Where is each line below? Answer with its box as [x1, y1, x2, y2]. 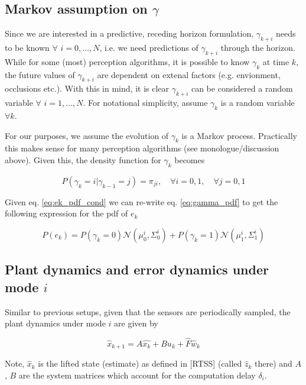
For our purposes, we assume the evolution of [5, 129, 169, 141]
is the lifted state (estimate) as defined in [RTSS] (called [38, 357, 242, 370]
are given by [114, 317, 158, 329]
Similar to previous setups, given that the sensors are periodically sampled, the [5, 305, 291, 318]
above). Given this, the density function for [5, 153, 161, 166]
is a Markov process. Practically [181, 129, 297, 141]
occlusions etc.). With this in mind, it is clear [5, 82, 170, 95]
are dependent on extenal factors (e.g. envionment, [97, 68, 281, 80]
